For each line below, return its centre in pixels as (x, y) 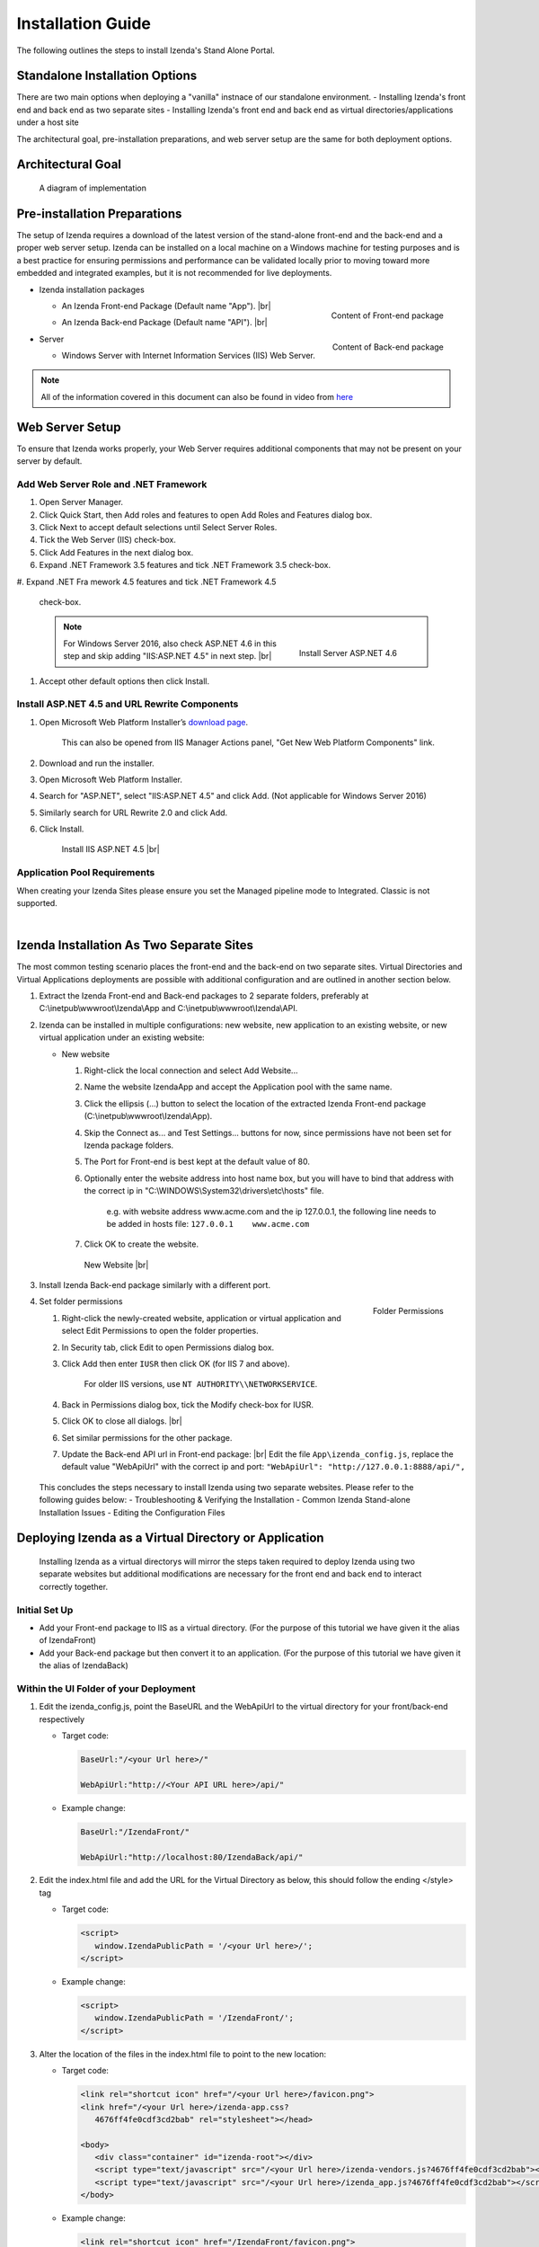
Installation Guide (84, 23)
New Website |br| (116, 1265)
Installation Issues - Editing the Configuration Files (132, 1512)
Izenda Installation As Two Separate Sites (135, 945)
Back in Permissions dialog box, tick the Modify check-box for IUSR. (188, 1404)
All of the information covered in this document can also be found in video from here (197, 396)
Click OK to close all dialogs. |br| (122, 1421)
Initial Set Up (45, 1610)
